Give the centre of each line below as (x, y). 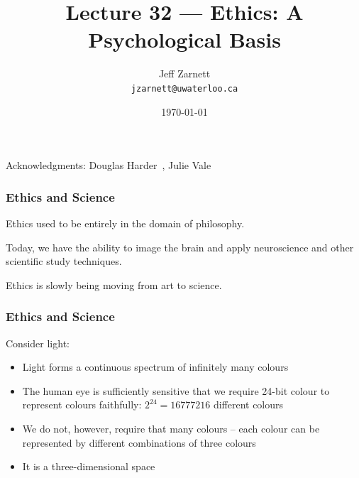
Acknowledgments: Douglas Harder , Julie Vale (109, 165)
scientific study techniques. (64, 261)
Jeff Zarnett (184, 74)
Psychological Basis (184, 39)
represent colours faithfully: (82, 404)
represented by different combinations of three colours (139, 442)
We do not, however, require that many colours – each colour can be (171, 428)
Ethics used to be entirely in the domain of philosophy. (125, 223)
